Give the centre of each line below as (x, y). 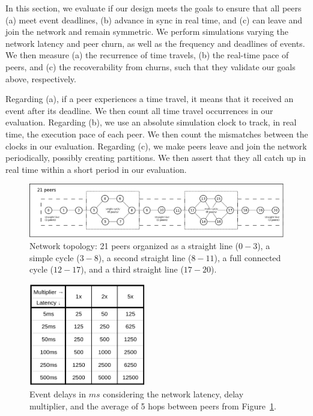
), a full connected (248, 257)
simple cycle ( (55, 257)
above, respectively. (41, 78)
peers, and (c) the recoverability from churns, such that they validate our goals (150, 66)
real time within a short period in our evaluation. (96, 169)
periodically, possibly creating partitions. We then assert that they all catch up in (156, 158)
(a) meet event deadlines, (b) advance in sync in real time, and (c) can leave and (154, 20)
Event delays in (58, 393)
